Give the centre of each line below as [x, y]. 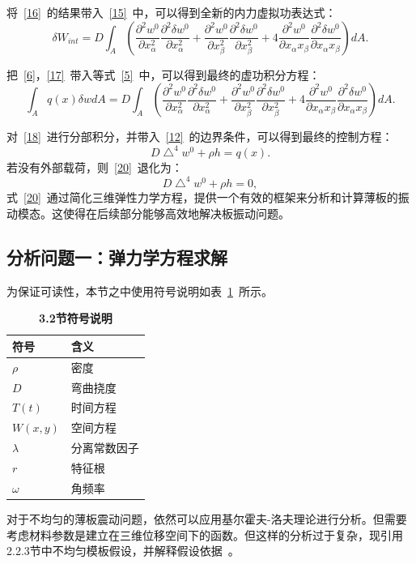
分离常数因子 [105, 448]
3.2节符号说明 [76, 318]
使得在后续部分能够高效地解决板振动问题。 [176, 213]
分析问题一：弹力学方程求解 [117, 256]
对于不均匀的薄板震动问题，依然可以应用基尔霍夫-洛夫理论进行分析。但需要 [207, 518]
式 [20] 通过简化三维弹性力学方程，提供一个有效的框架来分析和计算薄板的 [202, 197]
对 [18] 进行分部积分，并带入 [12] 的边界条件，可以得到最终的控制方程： [200, 137]
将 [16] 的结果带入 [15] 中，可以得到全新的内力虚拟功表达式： [172, 12]
